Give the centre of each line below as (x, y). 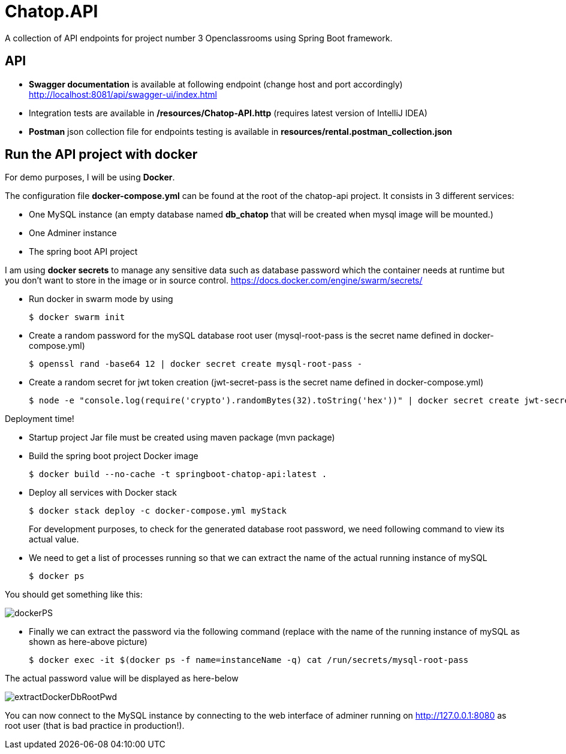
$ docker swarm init (77, 317)
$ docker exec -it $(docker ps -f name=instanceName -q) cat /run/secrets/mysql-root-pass (249, 660)
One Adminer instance (73, 233)
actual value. (54, 539)
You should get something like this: (74, 595)
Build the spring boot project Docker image (114, 456)
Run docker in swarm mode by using (101, 299)
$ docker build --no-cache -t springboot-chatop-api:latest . (178, 474)
